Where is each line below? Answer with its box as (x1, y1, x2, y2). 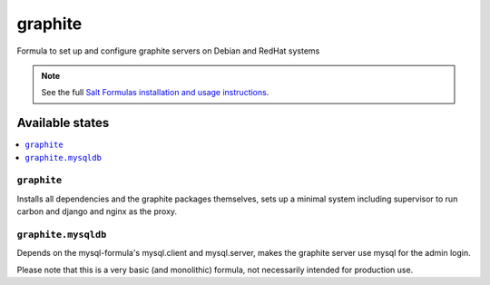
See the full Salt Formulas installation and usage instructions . (41, 87, 269, 98)
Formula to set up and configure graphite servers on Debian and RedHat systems (16, 45, 320, 56)
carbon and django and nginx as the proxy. (16, 206, 177, 217)
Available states (16, 115, 110, 131)
